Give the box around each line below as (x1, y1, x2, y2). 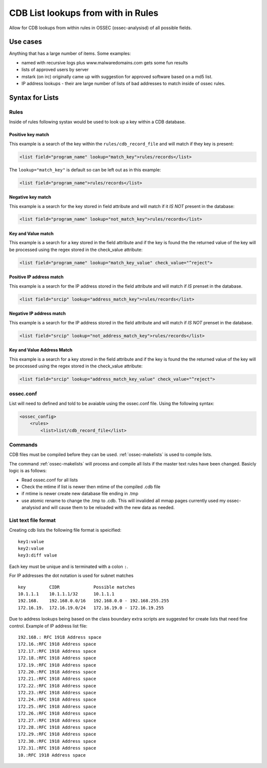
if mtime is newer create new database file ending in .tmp (21, 491, 138, 497)
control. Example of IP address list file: (9, 623, 88, 629)
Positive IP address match (9, 274, 64, 280)
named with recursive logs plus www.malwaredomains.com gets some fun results (21, 59, 188, 65)
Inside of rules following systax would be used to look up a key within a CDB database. (9, 119, 186, 125)
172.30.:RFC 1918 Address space (18, 738, 96, 744)
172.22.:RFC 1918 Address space (18, 683, 96, 688)
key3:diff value (18, 553, 57, 558)
